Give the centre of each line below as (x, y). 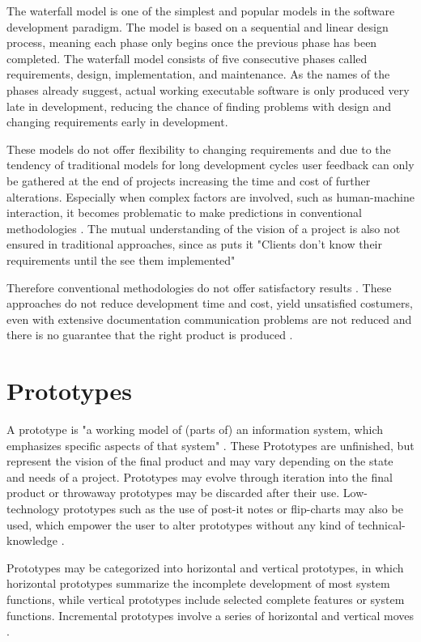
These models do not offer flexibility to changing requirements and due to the (199, 149)
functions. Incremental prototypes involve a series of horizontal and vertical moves (210, 615)
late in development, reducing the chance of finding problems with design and (199, 106)
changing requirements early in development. (117, 122)
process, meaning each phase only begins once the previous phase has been (192, 43)
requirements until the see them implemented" (121, 259)
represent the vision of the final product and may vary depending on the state (200, 461)
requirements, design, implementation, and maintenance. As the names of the (198, 74)
